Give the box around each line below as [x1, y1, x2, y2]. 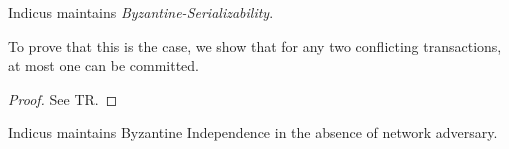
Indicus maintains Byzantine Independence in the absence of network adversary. [8, 122, 498, 143]
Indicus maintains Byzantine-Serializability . [8, 2, 274, 22]
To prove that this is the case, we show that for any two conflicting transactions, [8, 35, 502, 56]
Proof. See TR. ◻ [8, 88, 118, 109]
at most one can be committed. [8, 55, 199, 76]
